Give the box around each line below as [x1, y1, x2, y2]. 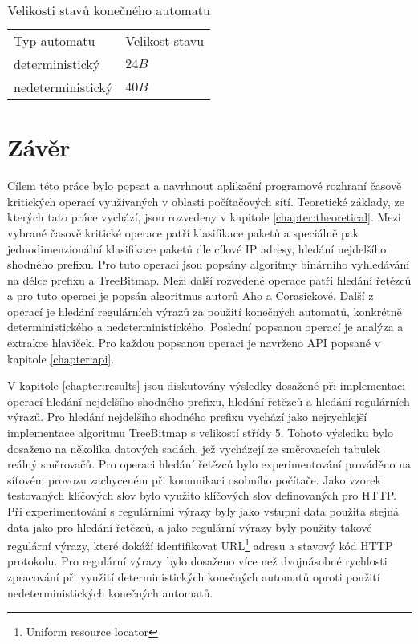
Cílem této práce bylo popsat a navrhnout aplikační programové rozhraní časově [7, 177, 402, 194]
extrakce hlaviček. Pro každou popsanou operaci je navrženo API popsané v [7, 334, 381, 351]
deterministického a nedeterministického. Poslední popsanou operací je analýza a [7, 318, 404, 335]
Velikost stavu [125, 31, 205, 50]
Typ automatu [14, 31, 95, 50]
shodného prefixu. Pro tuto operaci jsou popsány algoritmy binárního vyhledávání [7, 256, 410, 273]
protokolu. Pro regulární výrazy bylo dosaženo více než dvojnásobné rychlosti [7, 553, 388, 569]
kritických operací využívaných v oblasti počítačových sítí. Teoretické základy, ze [7, 192, 404, 209]
